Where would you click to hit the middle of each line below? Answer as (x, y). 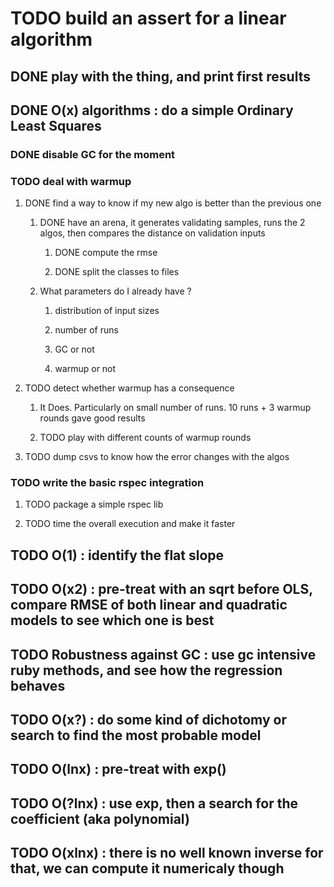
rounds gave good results (92, 418)
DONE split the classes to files (117, 272)
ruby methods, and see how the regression (146, 670)
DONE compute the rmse (106, 253)
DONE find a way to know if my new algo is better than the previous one (173, 203)
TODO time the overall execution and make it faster (130, 524)
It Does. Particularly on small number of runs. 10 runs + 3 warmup (175, 408)
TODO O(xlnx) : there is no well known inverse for (167, 853)
